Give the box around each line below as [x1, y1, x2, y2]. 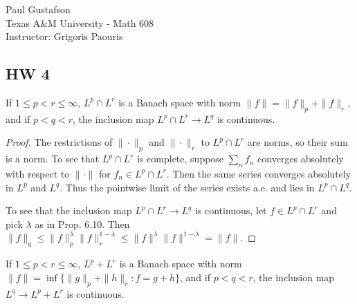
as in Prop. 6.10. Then [35, 216, 130, 231]
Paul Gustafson [6, 2, 71, 16]
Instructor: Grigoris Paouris [6, 29, 123, 44]
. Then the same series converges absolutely [166, 166, 351, 180]
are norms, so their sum [247, 135, 348, 149]
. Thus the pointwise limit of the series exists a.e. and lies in [59, 180, 315, 194]
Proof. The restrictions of [6, 135, 113, 149]
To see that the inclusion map [6, 203, 132, 218]
